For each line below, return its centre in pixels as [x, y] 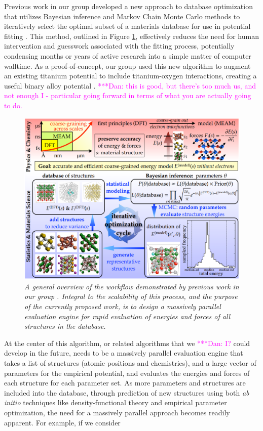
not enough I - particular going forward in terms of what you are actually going [128, 95]
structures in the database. [65, 326]
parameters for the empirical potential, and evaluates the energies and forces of [127, 373]
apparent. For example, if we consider [62, 422]
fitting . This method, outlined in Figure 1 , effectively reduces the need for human [131, 36]
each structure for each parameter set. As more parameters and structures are [125, 383]
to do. [13, 105]
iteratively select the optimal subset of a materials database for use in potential [127, 26]
